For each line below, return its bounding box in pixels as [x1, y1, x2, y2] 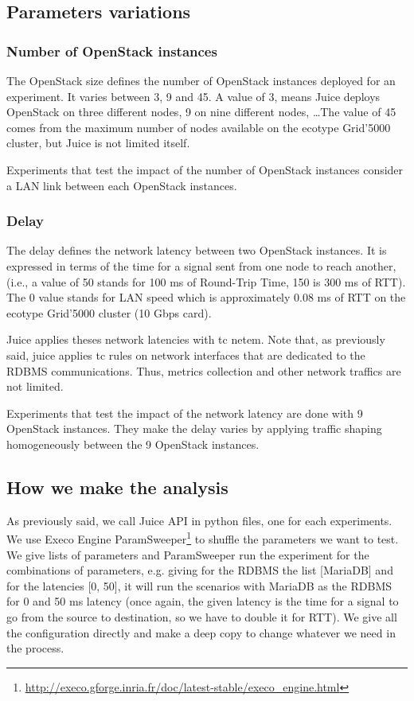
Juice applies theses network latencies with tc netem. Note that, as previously [6, 331, 385, 348]
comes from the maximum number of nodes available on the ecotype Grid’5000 [6, 119, 391, 135]
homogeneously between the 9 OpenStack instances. [6, 435, 260, 452]
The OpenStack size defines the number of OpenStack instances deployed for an [6, 72, 396, 88]
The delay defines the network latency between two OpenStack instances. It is [6, 242, 387, 259]
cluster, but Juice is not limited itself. [6, 134, 190, 151]
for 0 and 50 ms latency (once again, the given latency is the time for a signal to [6, 593, 399, 609]
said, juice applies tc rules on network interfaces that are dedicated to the [6, 346, 365, 363]
